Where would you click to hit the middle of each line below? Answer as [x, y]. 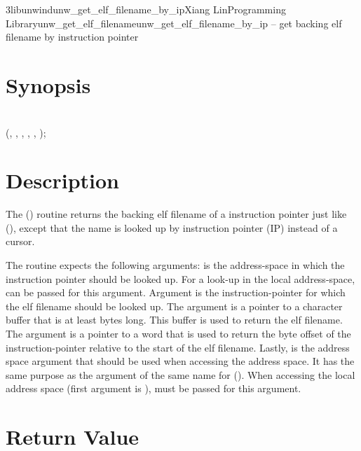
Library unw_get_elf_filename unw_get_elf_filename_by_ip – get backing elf [174, 23]
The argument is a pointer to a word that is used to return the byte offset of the [178, 333]
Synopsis [48, 84]
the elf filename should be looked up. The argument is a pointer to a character [174, 306]
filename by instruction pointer [72, 37]
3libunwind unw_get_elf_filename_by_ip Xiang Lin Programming [146, 9]
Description [63, 180]
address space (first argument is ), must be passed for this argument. [154, 388]
